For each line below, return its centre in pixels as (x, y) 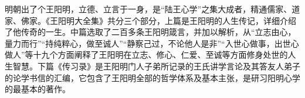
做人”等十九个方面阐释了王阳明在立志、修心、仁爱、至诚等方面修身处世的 (146, 55)
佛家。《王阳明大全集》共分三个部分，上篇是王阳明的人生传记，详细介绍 (158, 20)
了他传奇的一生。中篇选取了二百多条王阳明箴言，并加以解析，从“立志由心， (150, 32)
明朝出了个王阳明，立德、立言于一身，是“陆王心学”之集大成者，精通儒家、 (148, 9)
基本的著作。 (45, 89)
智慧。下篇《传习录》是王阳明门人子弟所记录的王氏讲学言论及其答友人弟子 (156, 66)
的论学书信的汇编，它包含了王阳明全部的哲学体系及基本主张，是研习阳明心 (148, 77)
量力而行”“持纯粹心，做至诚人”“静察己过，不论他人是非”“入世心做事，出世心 (152, 43)
